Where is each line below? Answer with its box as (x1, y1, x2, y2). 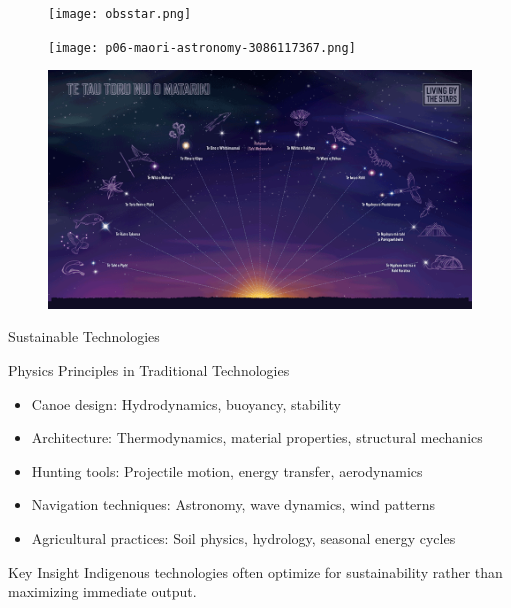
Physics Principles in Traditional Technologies (8, 360, 290, 380)
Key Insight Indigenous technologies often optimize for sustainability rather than (8, 561, 503, 582)
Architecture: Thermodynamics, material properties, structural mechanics (31, 427, 483, 448)
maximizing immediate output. (8, 581, 197, 602)
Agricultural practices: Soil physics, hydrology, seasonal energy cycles (31, 527, 456, 548)
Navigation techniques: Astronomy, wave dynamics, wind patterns (31, 494, 436, 515)
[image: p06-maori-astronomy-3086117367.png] (48, 40, 356, 55)
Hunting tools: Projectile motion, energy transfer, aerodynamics (31, 460, 423, 481)
